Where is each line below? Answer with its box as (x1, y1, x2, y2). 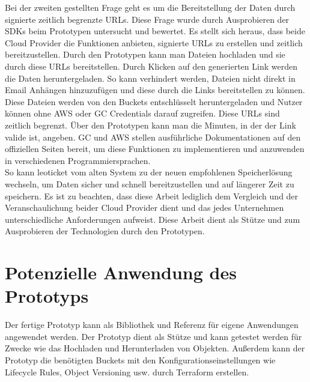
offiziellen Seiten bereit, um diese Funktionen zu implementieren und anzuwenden (5, 142, 305, 155)
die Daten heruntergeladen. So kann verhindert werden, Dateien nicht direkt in (5, 71, 296, 84)
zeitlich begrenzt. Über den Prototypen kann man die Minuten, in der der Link (5, 118, 296, 131)
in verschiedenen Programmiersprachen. (5, 154, 151, 166)
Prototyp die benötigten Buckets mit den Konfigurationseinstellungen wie (5, 353, 276, 366)
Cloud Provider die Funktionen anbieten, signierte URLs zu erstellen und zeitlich (5, 36, 303, 49)
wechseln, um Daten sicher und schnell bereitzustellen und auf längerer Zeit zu (5, 177, 294, 190)
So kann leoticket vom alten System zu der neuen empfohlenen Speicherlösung (5, 166, 293, 178)
